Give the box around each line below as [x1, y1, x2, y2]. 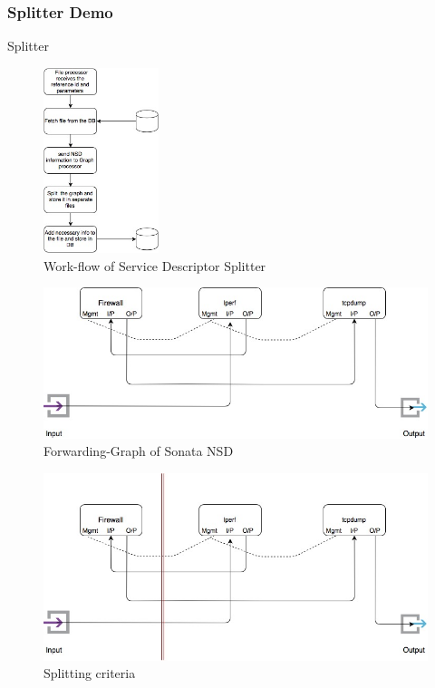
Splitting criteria [43, 664, 136, 683]
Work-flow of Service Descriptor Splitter [43, 256, 266, 275]
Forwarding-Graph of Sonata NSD [43, 441, 234, 460]
